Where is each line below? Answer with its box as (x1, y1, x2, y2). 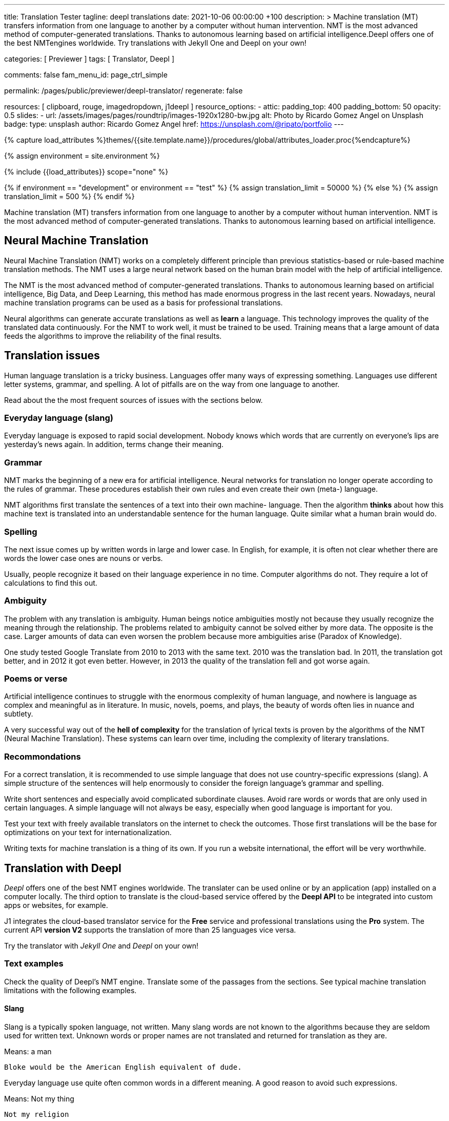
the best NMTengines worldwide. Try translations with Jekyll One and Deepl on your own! (4, 38, 307, 47)
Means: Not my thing (4, 1094, 74, 1103)
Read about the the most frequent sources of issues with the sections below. (4, 395, 263, 404)
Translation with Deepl (4, 861, 121, 875)
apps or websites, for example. (4, 901, 108, 910)
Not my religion (4, 1110, 69, 1118)
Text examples (4, 958, 64, 969)
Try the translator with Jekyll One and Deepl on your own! (4, 941, 198, 951)
